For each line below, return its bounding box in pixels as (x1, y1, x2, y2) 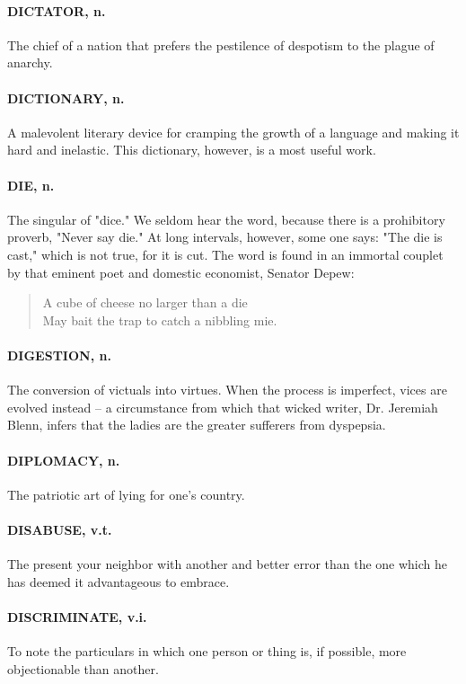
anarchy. (7, 53, 53, 72)
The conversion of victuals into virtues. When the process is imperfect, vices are (7, 380, 447, 399)
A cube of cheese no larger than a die (42, 293, 248, 312)
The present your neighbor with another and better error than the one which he (7, 555, 448, 573)
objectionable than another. (7, 659, 159, 678)
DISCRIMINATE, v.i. (7, 607, 147, 626)
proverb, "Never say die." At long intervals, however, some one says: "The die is (7, 227, 443, 246)
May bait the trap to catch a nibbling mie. (42, 310, 277, 329)
